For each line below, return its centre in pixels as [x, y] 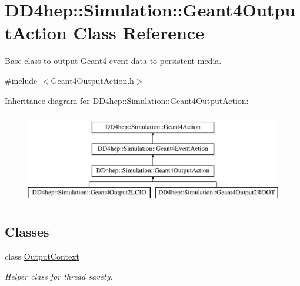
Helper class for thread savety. [59, 276]
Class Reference [139, 33]
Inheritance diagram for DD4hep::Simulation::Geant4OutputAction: [127, 100]
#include [21, 80]
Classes [27, 232]
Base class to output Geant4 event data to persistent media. [113, 61]
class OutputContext [42, 256]
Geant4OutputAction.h [92, 80]
